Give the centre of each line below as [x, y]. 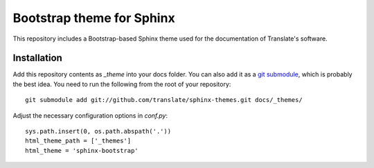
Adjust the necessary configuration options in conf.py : [90, 115]
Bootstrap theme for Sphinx [94, 18]
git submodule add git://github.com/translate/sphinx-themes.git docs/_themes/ [164, 100]
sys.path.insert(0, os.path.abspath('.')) [98, 132]
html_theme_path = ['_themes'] [78, 141]
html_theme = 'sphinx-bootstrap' [82, 150]
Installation [37, 58]
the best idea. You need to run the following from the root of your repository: [122, 84]
